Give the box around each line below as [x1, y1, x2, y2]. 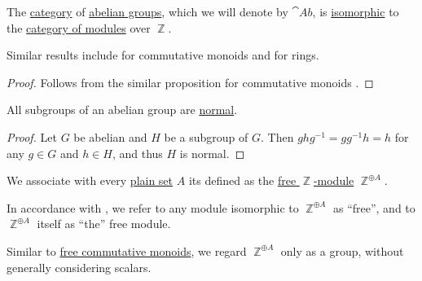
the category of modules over [7, 19, 151, 36]
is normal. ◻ [179, 144, 245, 161]
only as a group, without [280, 242, 404, 259]
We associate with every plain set [7, 172, 174, 189]
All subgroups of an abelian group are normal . [7, 101, 238, 118]
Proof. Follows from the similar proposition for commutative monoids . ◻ [7, 73, 374, 90]
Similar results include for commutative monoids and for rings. [7, 46, 319, 64]
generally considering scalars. [7, 258, 152, 275]
